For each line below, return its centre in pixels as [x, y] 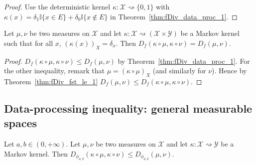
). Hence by [229, 71]
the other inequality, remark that [54, 71]
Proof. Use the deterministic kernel [57, 6]
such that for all [29, 43]
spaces [21, 123]
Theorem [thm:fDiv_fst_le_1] [51, 81]
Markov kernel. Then [36, 153]
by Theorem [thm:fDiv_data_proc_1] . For [184, 61]
